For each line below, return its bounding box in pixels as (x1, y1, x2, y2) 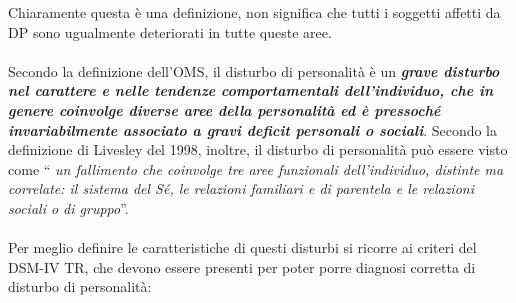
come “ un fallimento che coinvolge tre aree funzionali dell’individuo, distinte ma (8, 158, 504, 179)
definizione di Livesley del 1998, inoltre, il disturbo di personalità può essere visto (8, 139, 508, 160)
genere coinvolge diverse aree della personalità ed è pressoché (8, 99, 441, 120)
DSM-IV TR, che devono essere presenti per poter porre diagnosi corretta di (8, 256, 476, 277)
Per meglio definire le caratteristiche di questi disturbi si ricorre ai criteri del (8, 237, 477, 258)
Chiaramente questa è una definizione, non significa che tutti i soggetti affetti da (8, 2, 501, 22)
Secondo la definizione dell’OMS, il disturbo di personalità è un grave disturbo (8, 60, 500, 81)
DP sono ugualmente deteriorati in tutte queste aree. (8, 21, 332, 42)
